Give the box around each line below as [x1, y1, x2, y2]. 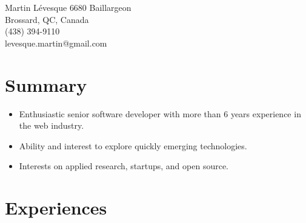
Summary [5, 72, 87, 97]
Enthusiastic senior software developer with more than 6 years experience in [19, 107, 301, 120]
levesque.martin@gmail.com [5, 36, 107, 49]
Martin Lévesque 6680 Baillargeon [5, 1, 131, 13]
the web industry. [19, 119, 84, 132]
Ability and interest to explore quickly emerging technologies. [19, 139, 247, 152]
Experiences [5, 195, 107, 220]
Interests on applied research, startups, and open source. [19, 160, 229, 172]
